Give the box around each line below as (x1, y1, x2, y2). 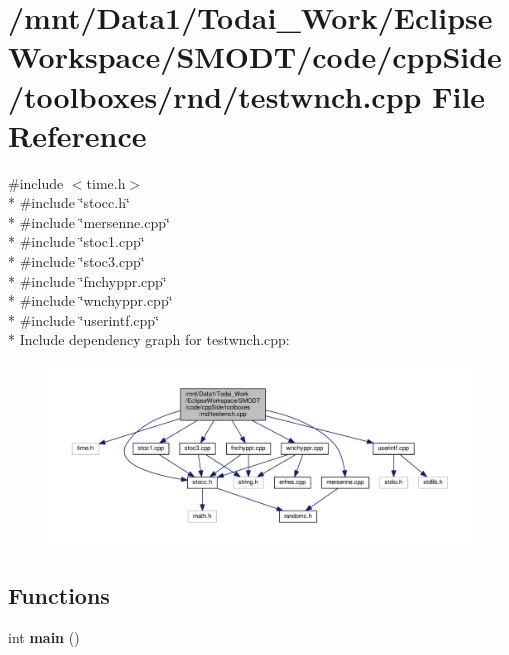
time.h (86, 172, 126, 193)
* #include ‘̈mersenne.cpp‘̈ (8, 211, 170, 232)
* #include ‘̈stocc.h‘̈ (8, 192, 130, 213)
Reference (8, 114, 147, 155)
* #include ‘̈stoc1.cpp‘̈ (8, 231, 145, 252)
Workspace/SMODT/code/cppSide (8, 36, 502, 77)
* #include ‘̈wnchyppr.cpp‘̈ (8, 290, 173, 311)
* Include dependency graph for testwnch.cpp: (8, 329, 290, 350)
